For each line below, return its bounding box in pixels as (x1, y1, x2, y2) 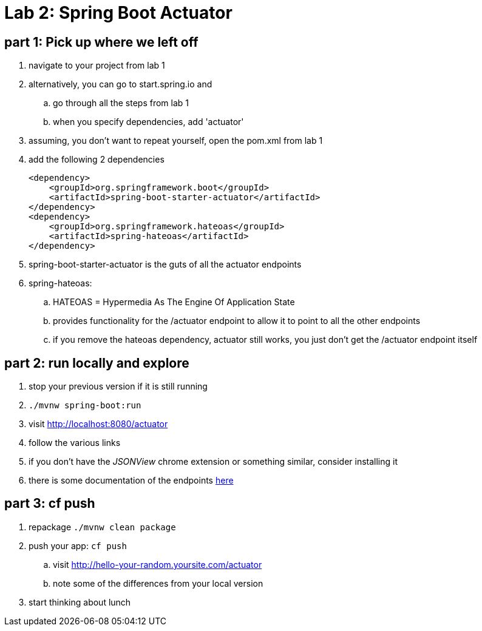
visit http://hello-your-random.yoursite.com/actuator (53, 559, 262, 570)
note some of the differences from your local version (53, 578, 263, 589)
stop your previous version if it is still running (29, 381, 208, 392)
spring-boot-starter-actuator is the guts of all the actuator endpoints (29, 259, 302, 270)
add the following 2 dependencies (29, 154, 165, 165)
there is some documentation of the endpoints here (29, 475, 234, 486)
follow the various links (29, 437, 121, 448)
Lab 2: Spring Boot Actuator (4, 2, 233, 23)
